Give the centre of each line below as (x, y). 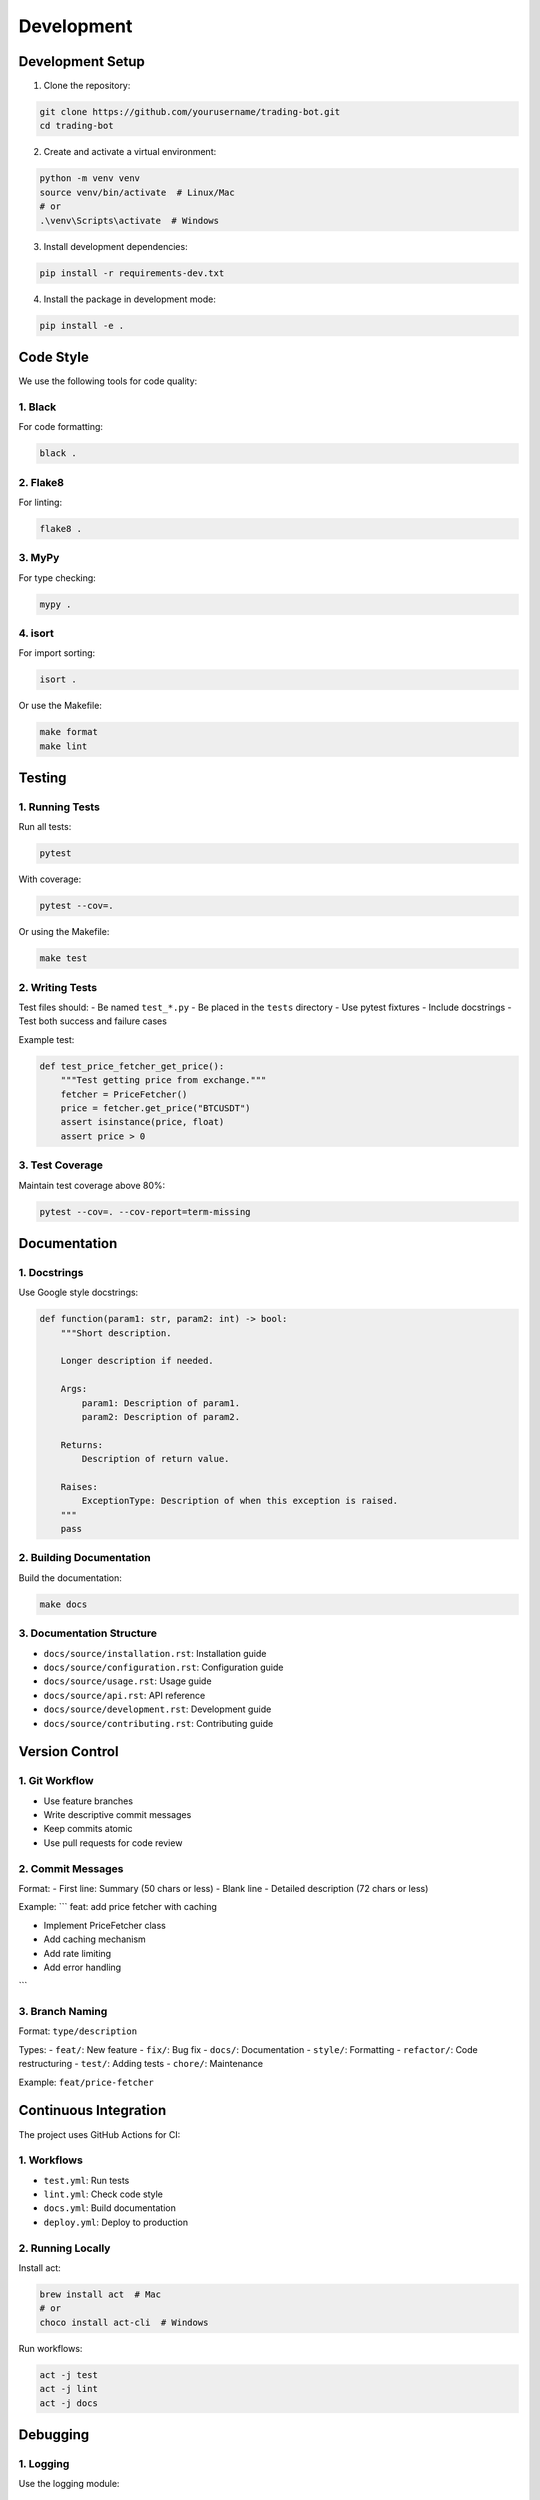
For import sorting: (57, 653)
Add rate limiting (77, 1953)
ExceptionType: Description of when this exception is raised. (240, 1501)
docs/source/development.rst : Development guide (157, 1709)
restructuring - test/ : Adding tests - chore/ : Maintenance (141, 2064)
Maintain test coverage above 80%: (92, 1185)
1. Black (37, 407)
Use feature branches (88, 1801)
